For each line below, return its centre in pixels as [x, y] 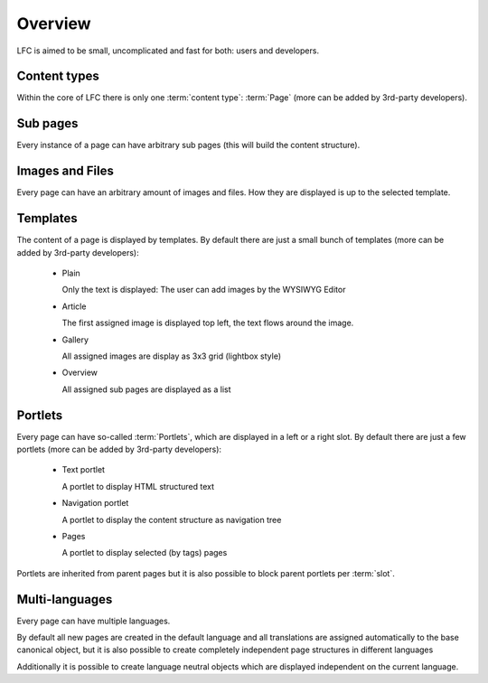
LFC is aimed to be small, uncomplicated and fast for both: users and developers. [168, 51]
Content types [58, 76]
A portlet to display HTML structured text [138, 486]
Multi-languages [65, 599]
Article [74, 306]
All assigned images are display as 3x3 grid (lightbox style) [172, 356]
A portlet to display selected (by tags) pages [145, 553]
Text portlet [84, 470]
